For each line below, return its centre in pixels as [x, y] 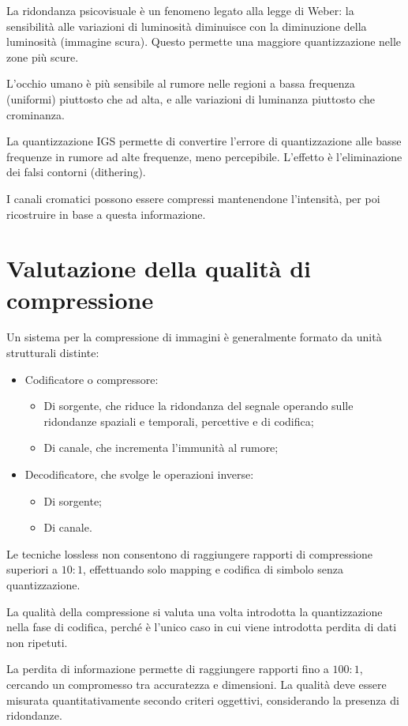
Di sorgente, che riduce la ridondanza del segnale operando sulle [198, 406]
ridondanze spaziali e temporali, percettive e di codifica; [179, 421]
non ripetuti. [37, 642]
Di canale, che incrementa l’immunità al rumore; [161, 448]
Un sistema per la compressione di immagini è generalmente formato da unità [194, 337]
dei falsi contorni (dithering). [76, 172]
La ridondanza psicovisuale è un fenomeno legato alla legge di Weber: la [180, 10]
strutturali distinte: [53, 353]
